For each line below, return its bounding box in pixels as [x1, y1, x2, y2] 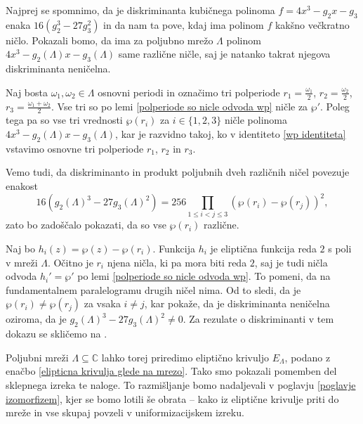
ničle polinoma [224, 113, 287, 127]
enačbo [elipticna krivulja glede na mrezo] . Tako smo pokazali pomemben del [6, 364, 337, 378]
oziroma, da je [6, 311, 67, 326]
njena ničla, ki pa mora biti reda [107, 255, 247, 269]
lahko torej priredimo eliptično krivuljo [101, 349, 269, 364]
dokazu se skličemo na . [6, 326, 107, 341]
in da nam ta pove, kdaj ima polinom [103, 17, 264, 32]
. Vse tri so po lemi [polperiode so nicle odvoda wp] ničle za [51, 98, 308, 113]
